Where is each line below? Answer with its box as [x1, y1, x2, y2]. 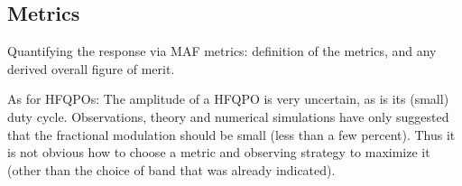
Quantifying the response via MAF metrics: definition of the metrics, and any [7, 42, 437, 60]
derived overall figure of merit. [7, 59, 175, 78]
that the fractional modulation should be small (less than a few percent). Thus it [7, 125, 456, 144]
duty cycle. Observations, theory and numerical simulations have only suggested [7, 107, 449, 126]
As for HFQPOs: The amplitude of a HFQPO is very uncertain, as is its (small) [7, 89, 449, 108]
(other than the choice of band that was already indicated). [7, 160, 336, 179]
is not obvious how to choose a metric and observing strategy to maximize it [7, 143, 430, 162]
